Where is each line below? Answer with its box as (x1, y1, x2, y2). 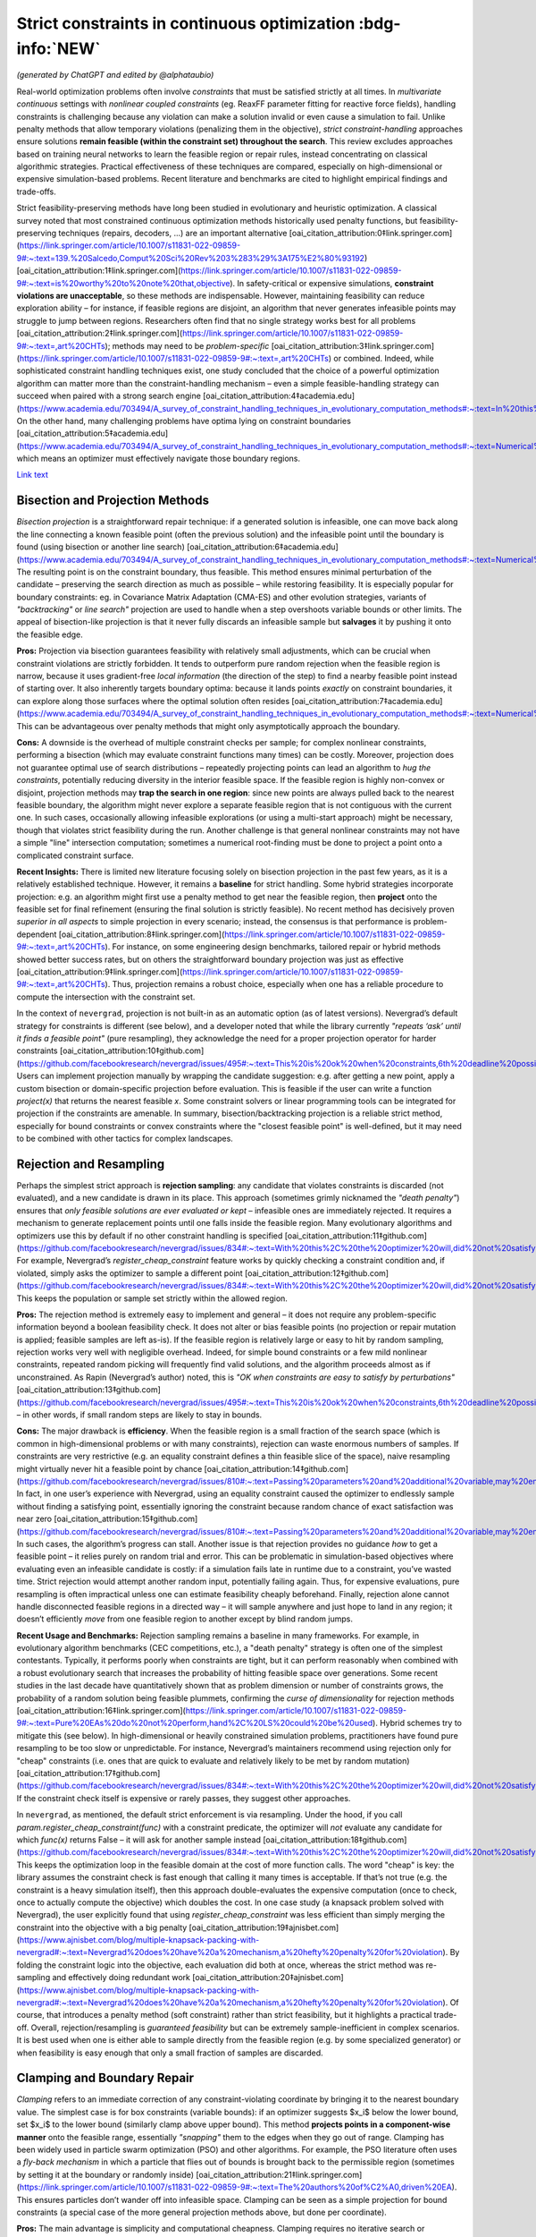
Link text (16, 470, 48, 481)
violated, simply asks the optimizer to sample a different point (16, 1267, 243, 1279)
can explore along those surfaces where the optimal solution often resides (16, 695, 290, 706)
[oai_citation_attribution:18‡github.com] (262, 1834, 407, 1845)
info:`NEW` (16, 38, 101, 58)
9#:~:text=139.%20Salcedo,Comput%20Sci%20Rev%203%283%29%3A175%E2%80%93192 (16, 252, 365, 263)
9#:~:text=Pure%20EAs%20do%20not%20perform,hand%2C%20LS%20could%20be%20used (16, 1718, 373, 1729)
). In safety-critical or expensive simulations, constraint (229, 277, 434, 288)
